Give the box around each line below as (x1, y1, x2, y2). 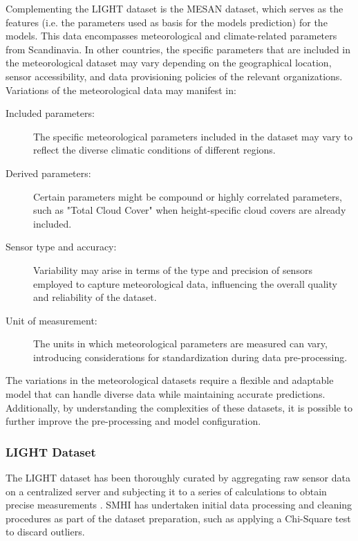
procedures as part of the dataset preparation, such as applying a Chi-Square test (6, 511, 351, 525)
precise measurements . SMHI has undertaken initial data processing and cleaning (6, 497, 352, 512)
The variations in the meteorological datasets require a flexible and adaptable (6, 373, 334, 387)
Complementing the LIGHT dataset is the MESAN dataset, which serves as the (6, 1, 343, 15)
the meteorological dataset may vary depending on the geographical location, (6, 55, 332, 70)
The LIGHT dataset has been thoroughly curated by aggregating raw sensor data (6, 470, 350, 485)
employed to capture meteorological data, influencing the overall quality (33, 276, 337, 291)
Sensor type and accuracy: (6, 239, 117, 254)
